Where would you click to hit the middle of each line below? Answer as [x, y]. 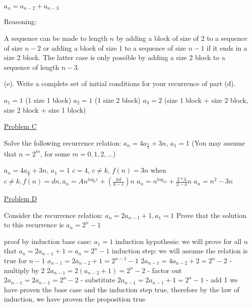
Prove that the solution [211, 215]
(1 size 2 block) [118, 100]
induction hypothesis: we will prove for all [178, 241]
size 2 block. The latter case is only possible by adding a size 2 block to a [115, 57]
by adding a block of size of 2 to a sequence [182, 38]
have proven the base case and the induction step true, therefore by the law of [122, 289]
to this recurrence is [34, 225]
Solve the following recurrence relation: [63, 142]
